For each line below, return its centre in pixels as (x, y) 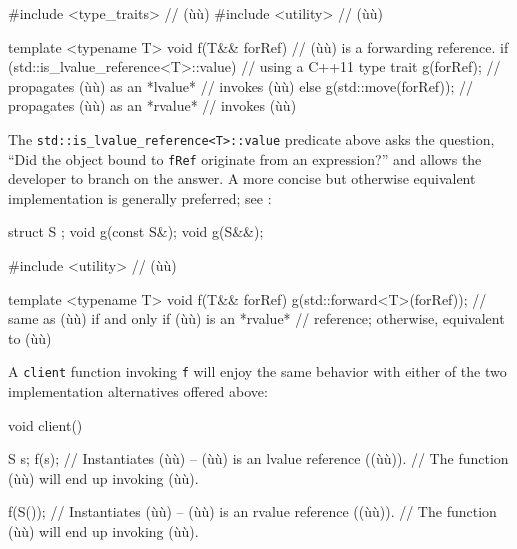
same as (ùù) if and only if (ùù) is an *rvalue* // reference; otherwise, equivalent (256, 318)
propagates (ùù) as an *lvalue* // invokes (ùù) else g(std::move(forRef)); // (240, 85)
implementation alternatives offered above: (138, 391)
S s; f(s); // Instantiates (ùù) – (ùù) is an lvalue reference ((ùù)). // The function (258, 458)
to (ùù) (30, 337)
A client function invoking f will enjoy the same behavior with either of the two (257, 371)
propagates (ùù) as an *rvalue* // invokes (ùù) (152, 105)
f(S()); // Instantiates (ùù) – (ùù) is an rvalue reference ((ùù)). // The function (252, 511)
